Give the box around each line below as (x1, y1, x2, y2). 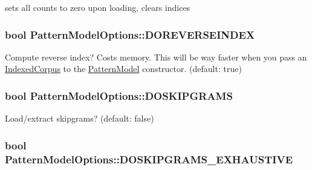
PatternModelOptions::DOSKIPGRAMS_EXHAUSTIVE (5, 151, 293, 166)
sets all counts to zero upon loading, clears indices (5, 1, 190, 13)
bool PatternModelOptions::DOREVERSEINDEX (5, 27, 255, 42)
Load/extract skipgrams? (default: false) (5, 112, 154, 125)
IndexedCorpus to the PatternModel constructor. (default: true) (5, 62, 242, 75)
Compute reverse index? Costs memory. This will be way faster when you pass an (5, 50, 307, 63)
